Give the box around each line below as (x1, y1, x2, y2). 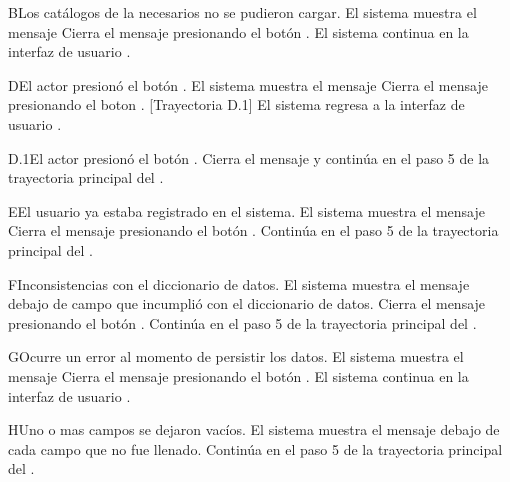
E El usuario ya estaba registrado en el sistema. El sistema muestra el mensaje (8, 200, 486, 221)
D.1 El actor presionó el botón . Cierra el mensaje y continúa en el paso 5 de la (8, 147, 490, 168)
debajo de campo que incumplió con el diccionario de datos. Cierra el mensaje (8, 293, 486, 314)
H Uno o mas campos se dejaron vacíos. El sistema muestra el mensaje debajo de (8, 419, 500, 440)
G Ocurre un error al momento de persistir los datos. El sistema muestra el (8, 346, 464, 367)
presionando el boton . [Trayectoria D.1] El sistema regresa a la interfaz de (8, 94, 465, 115)
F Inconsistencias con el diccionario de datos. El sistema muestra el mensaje (8, 273, 470, 294)
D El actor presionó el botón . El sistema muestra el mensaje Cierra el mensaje (8, 74, 488, 95)
